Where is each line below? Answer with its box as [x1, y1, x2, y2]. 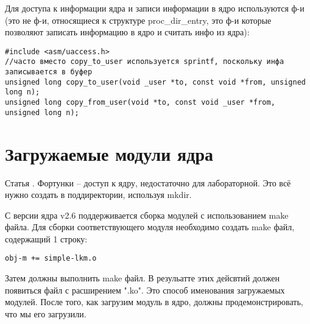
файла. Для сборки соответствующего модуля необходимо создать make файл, [5, 220, 295, 233]
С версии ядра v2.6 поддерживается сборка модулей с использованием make [5, 208, 289, 221]
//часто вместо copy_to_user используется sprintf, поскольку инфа [5, 57, 284, 66]
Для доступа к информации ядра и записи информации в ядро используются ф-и [5, 2, 305, 14]
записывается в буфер [5, 68, 93, 77]
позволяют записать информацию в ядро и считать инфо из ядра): [5, 26, 250, 38]
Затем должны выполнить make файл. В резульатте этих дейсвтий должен [5, 272, 280, 284]
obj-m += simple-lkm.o [5, 254, 97, 263]
